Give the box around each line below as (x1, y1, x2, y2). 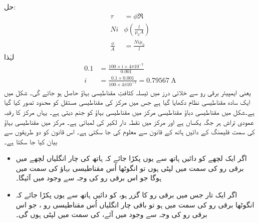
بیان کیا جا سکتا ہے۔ (4, 136, 58, 146)
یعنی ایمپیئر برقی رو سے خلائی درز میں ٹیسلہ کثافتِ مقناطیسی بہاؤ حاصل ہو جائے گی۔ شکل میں (4, 87, 251, 97)
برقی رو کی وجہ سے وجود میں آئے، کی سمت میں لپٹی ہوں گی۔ (16, 209, 207, 219)
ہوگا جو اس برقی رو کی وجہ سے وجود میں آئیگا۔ (16, 172, 162, 183)
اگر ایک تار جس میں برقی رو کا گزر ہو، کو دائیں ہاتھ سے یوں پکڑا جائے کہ (16, 189, 237, 200)
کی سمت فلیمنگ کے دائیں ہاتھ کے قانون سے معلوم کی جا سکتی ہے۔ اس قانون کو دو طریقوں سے (4, 126, 255, 137)
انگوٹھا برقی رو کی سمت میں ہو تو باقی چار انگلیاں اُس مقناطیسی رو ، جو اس (16, 199, 254, 209)
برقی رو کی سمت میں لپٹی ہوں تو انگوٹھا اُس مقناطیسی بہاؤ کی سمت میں (16, 162, 244, 173)
